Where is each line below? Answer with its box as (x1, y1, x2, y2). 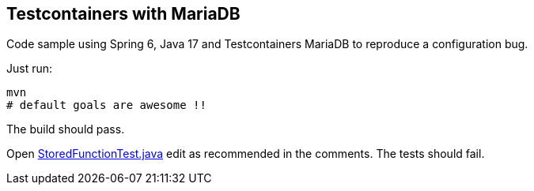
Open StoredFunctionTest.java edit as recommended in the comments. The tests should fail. (6, 147, 485, 161)
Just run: (6, 62, 53, 76)
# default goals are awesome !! (6, 99, 206, 112)
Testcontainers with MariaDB (6, 4, 240, 24)
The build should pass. (6, 122, 125, 137)
